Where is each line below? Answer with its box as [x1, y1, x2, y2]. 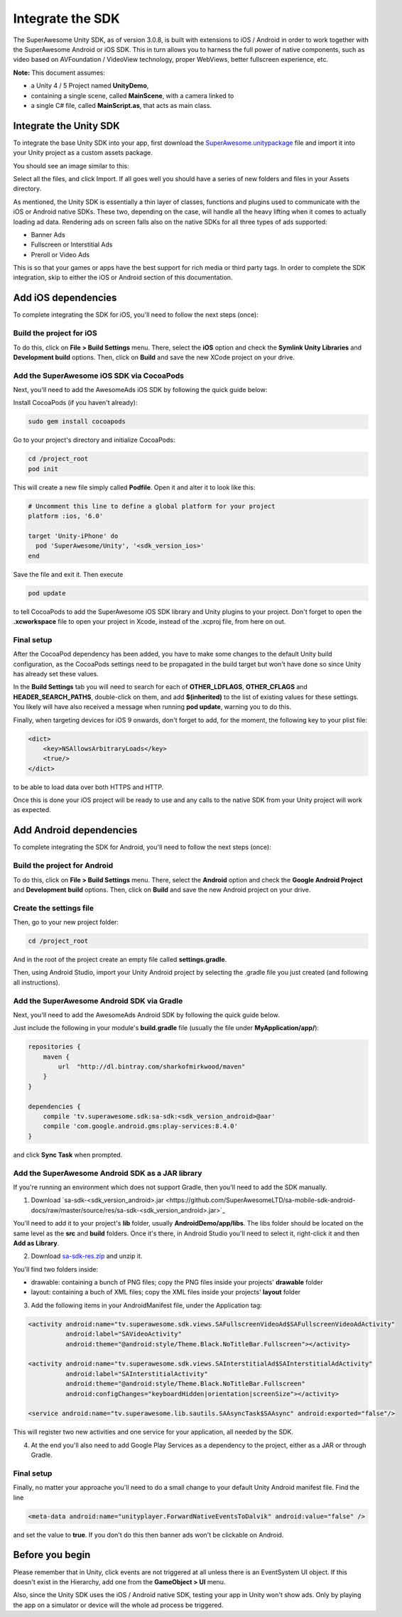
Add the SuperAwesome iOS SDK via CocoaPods [13, 370, 185, 380]
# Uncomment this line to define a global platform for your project [28, 502, 276, 510]
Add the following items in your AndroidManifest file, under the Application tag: [31, 1301, 262, 1309]
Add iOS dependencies [13, 292, 117, 304]
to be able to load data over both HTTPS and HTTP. [13, 782, 164, 791]
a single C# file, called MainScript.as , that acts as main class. [31, 101, 212, 109]
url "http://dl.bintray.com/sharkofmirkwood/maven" [58, 1063, 246, 1071]
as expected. [13, 806, 51, 814]
